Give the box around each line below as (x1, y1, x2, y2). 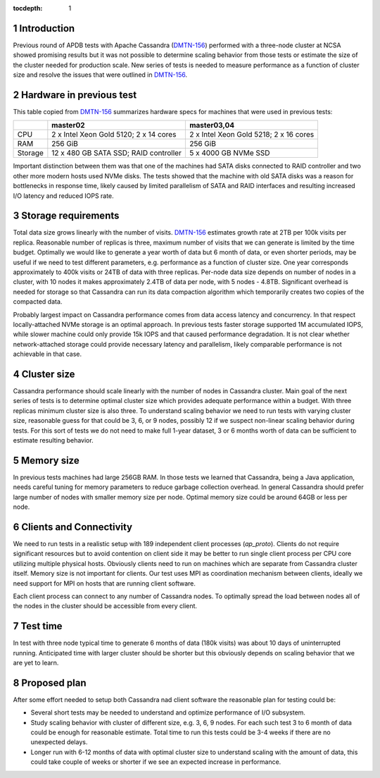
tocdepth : (13, 4, 43, 12)
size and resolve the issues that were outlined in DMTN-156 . (13, 70, 188, 79)
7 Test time (13, 620, 63, 632)
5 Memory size (13, 455, 80, 467)
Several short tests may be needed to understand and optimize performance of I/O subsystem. (30, 708, 306, 717)
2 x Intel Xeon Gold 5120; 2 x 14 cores (51, 130, 177, 140)
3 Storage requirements (13, 210, 120, 222)
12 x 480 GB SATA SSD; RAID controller (51, 148, 182, 158)
